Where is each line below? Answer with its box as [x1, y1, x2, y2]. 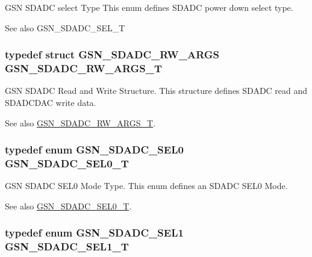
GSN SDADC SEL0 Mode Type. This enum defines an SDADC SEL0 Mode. [5, 179, 288, 192]
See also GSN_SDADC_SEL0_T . [5, 199, 132, 212]
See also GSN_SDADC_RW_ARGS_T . [5, 116, 155, 129]
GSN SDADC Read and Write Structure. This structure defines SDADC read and [5, 84, 308, 97]
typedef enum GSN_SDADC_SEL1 [5, 225, 184, 240]
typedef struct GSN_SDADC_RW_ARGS [5, 47, 220, 62]
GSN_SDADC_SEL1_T [5, 239, 129, 254]
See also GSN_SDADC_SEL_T [5, 21, 125, 34]
